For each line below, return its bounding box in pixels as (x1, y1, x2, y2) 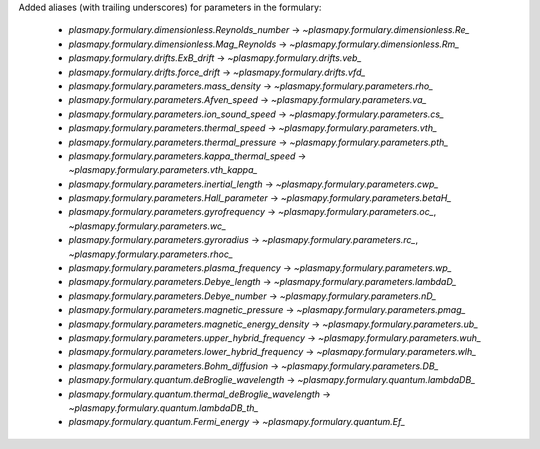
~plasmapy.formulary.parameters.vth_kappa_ (68, 164, 258, 176)
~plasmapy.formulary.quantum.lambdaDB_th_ (68, 401, 259, 414)
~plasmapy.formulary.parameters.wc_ (68, 220, 227, 232)
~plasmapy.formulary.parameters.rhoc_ (68, 248, 234, 260)
